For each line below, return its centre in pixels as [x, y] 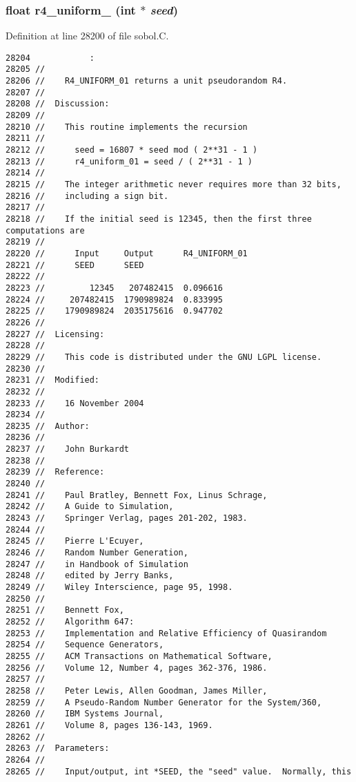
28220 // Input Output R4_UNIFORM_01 [127, 253]
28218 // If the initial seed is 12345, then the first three [159, 219]
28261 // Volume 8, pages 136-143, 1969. [109, 725]
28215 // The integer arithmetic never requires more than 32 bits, [174, 185]
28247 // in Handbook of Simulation [97, 564]
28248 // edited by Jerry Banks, [90, 576]
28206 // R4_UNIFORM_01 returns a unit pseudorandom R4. [147, 81]
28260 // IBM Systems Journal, [85, 714]
